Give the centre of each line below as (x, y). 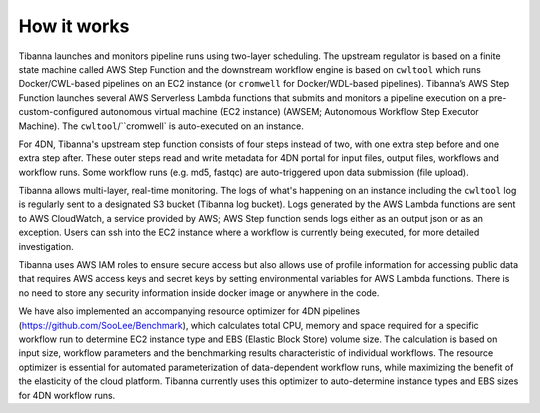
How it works (74, 26)
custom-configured (58, 112)
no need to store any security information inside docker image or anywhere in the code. (199, 292)
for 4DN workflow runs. (67, 395)
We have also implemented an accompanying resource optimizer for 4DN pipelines (189, 311)
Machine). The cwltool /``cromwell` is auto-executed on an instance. (161, 126)
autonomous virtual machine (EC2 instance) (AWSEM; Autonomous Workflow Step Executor (289, 112)
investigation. (46, 246)
